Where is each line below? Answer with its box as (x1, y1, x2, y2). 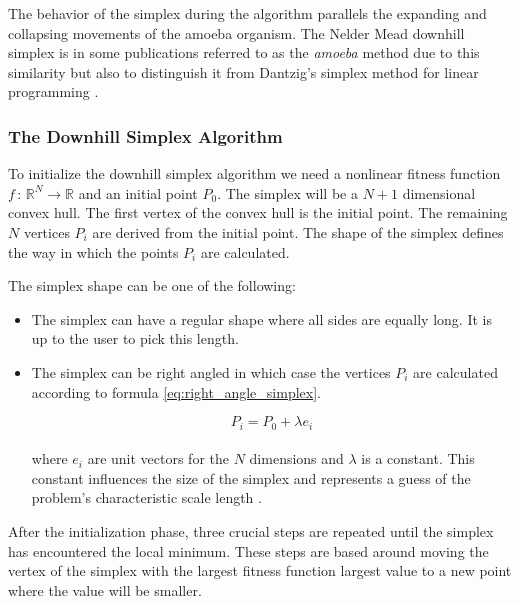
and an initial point (78, 182, 198, 203)
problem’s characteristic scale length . (31, 487, 262, 508)
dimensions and (249, 448, 344, 469)
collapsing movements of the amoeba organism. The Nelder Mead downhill (8, 22, 465, 43)
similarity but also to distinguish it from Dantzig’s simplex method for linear (8, 61, 479, 82)
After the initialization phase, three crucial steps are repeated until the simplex (8, 520, 494, 541)
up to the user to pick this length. (31, 328, 239, 349)
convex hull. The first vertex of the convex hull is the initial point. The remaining (8, 202, 508, 223)
